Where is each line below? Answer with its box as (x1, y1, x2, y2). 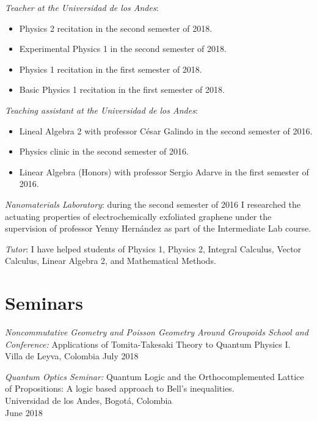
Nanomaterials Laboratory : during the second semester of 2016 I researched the (5, 197, 301, 210)
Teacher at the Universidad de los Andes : (5, 1, 159, 13)
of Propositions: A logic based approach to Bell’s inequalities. (5, 382, 235, 395)
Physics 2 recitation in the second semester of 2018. (19, 21, 213, 34)
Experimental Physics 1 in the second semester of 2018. (19, 42, 227, 55)
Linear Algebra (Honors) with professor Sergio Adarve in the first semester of (19, 165, 309, 178)
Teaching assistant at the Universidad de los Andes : (5, 103, 198, 116)
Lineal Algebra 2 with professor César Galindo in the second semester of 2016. (19, 124, 313, 137)
